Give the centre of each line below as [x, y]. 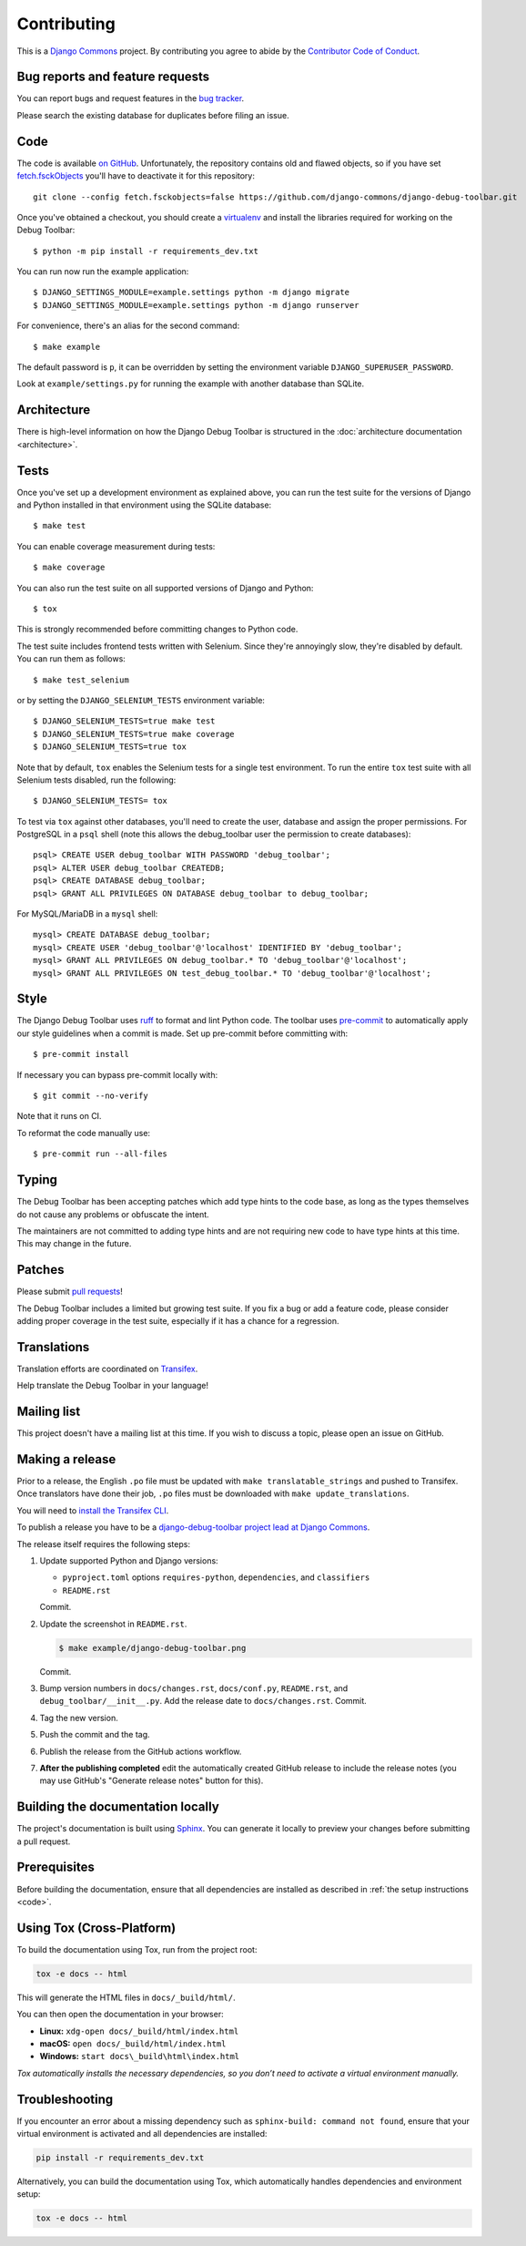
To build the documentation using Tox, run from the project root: [137, 1949]
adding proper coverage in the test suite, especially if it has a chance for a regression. [178, 1320]
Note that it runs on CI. [59, 1116]
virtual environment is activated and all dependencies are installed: [142, 2134]
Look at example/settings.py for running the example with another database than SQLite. [191, 384]
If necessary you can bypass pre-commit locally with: [117, 1074]
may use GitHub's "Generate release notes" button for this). [152, 1780]
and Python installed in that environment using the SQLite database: [144, 505]
